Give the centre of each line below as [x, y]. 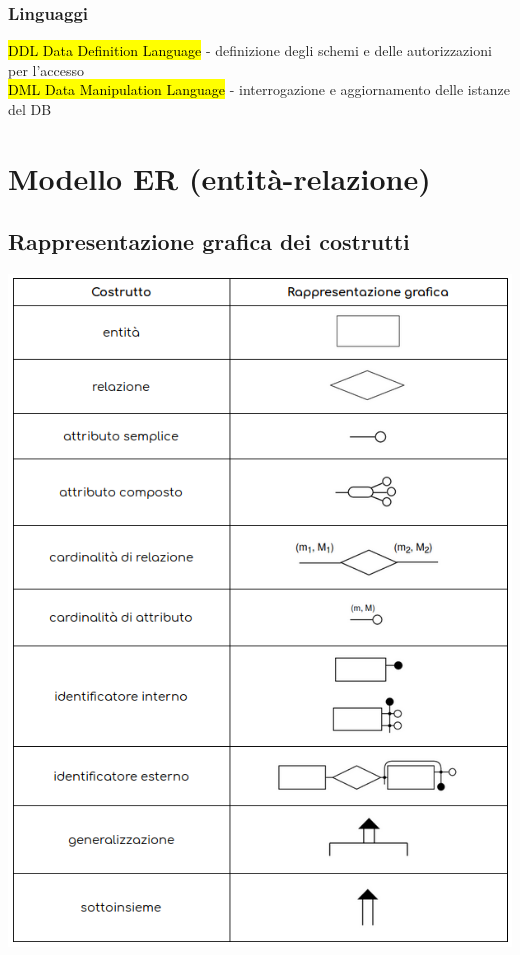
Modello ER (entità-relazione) [219, 177]
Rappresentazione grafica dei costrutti [209, 241]
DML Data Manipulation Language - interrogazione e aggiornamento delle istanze [259, 89]
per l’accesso [46, 69]
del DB [30, 109]
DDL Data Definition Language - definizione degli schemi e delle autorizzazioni [250, 50]
